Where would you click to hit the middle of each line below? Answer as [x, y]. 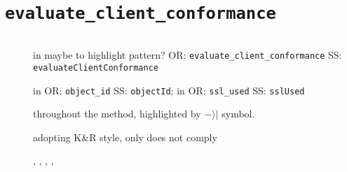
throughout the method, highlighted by [117, 114]
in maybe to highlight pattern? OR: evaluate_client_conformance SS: [188, 55]
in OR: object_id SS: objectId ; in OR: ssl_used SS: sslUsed [169, 90]
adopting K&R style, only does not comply [125, 137]
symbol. [238, 114]
